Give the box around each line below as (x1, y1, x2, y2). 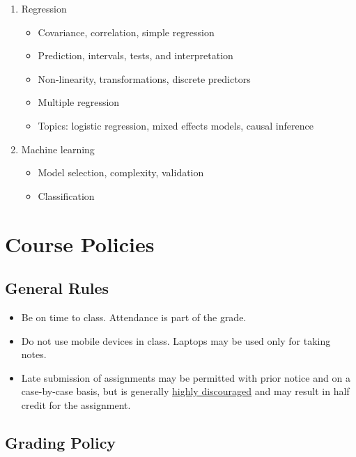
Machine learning (21, 141, 95, 156)
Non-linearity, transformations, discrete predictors (38, 71, 251, 86)
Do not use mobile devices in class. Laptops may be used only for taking (21, 333, 331, 348)
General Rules (5, 277, 109, 299)
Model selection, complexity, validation (38, 165, 204, 180)
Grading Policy (5, 431, 116, 453)
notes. (21, 347, 47, 362)
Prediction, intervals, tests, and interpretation (38, 48, 233, 63)
